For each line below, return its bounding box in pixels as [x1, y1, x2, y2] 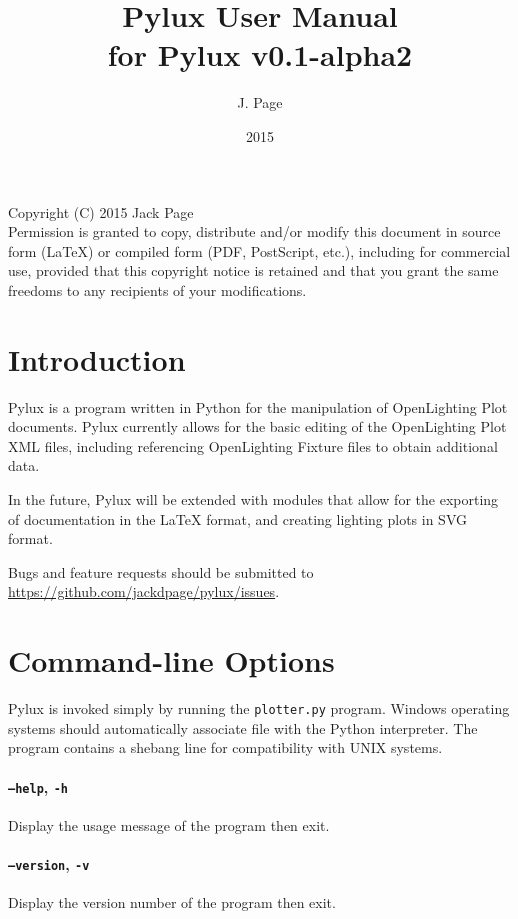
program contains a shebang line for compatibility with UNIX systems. [8, 737, 443, 758]
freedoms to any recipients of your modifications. [8, 279, 307, 300]
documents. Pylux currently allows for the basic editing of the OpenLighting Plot [8, 416, 507, 437]
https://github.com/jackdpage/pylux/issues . [8, 581, 280, 602]
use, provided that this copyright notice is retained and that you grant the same [8, 260, 499, 281]
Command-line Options [8, 640, 335, 681]
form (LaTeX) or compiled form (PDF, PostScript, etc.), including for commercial [8, 240, 511, 261]
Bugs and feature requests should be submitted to [8, 561, 314, 582]
